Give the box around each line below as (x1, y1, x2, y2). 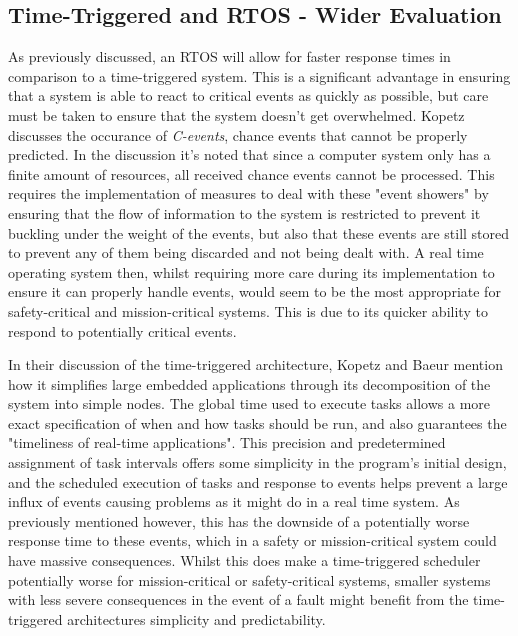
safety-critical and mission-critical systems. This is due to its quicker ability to (8, 300, 488, 321)
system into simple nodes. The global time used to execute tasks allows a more (8, 393, 491, 414)
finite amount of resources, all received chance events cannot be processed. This (8, 163, 495, 184)
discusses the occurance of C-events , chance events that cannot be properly (8, 124, 468, 145)
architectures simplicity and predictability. (67, 608, 326, 629)
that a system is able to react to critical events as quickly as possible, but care (8, 85, 489, 106)
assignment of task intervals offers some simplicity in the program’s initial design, (8, 452, 507, 473)
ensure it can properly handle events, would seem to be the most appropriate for (8, 281, 501, 302)
